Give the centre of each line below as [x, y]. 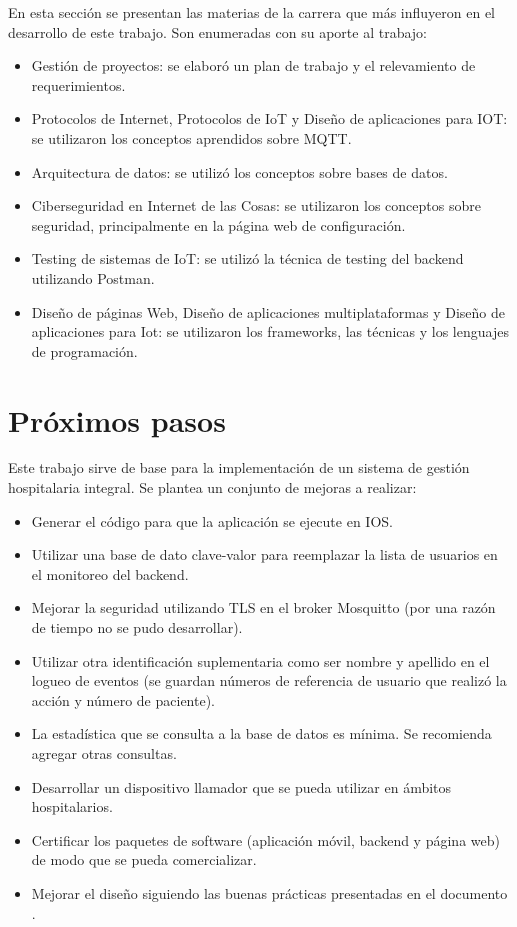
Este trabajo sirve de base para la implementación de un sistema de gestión [239, 467]
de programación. [84, 350]
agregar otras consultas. [104, 752]
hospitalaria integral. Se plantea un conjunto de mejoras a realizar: [212, 487]
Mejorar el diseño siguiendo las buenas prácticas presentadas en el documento [269, 892]
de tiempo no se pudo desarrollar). [137, 627]
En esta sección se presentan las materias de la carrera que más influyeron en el [252, 12]
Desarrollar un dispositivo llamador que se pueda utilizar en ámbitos [241, 786]
